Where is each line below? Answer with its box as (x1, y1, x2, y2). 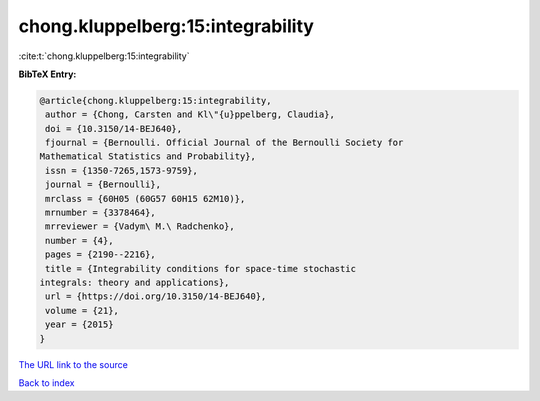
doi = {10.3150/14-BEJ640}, (45, 123, 183, 134)
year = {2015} (45, 319, 114, 330)
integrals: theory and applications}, (39, 277, 230, 288)
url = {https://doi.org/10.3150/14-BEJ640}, (45, 291, 267, 302)
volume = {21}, (45, 305, 120, 316)
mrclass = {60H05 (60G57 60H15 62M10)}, (45, 193, 246, 204)
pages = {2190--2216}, (45, 249, 157, 260)
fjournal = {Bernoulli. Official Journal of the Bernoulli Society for (45, 137, 404, 149)
